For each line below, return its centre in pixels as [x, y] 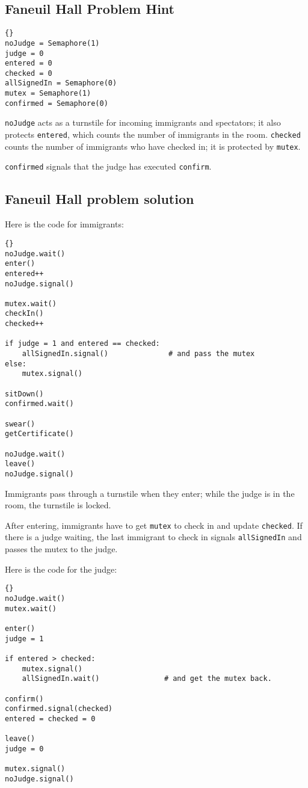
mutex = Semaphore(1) [48, 94]
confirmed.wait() [39, 404]
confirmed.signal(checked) [59, 709]
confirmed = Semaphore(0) [57, 103]
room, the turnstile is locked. [58, 505]
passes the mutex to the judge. [61, 549]
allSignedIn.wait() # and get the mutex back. [147, 679]
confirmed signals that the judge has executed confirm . [108, 166]
